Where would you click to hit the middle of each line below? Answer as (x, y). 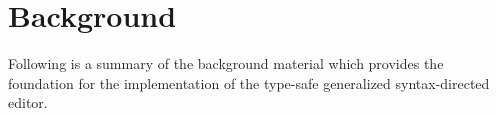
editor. (28, 102)
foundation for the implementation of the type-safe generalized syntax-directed (249, 82)
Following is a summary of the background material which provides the (226, 63)
